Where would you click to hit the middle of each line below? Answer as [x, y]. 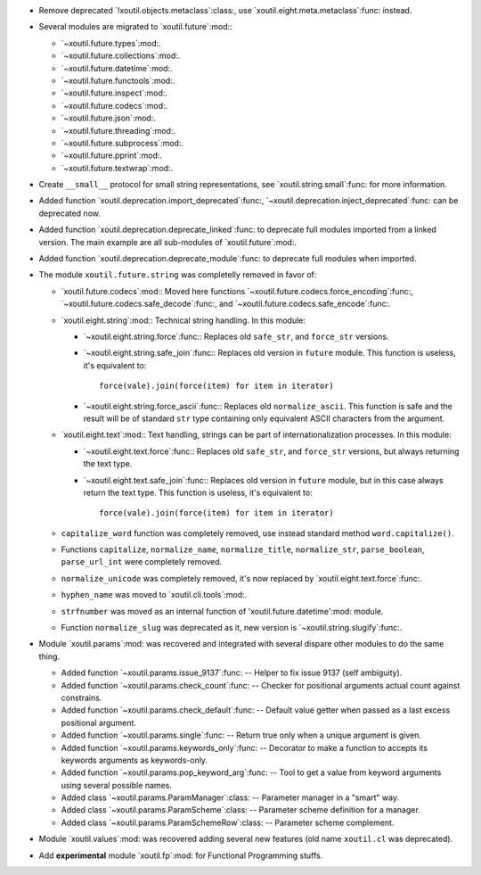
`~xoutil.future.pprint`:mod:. [112, 155]
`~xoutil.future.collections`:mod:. [121, 56]
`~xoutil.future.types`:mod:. [111, 43]
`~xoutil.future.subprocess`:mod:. [122, 143]
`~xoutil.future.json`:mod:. [108, 118]
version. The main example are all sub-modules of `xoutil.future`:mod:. [168, 242]
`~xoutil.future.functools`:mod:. [118, 80]
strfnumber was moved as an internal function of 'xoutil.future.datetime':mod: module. [222, 611]
